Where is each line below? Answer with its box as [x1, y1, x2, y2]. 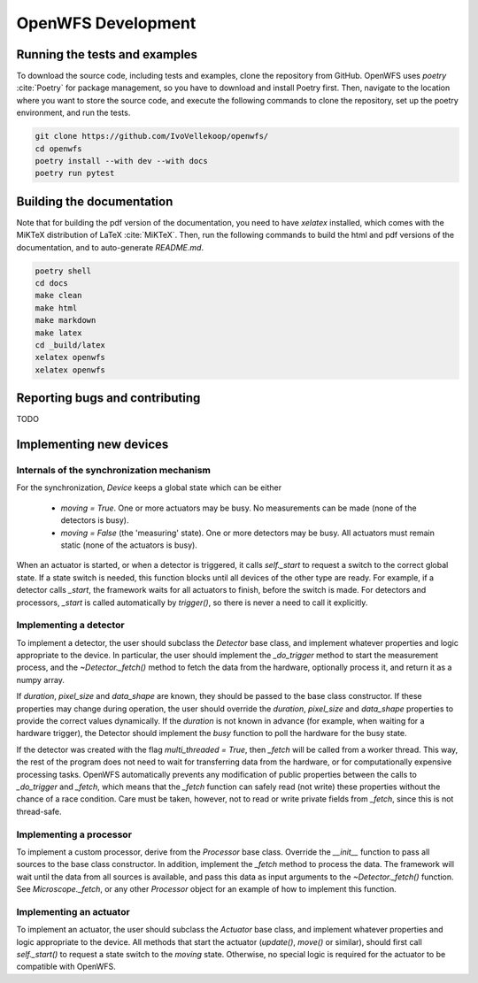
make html [35, 303, 78, 313]
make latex [35, 327, 82, 338]
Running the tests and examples [16, 47, 198, 62]
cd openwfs [35, 143, 82, 154]
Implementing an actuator [16, 905, 130, 918]
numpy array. [16, 674, 66, 685]
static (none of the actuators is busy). [60, 540, 198, 550]
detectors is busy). [60, 515, 129, 526]
